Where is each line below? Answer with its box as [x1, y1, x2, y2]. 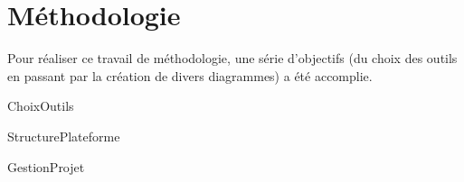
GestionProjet [7, 157, 85, 176]
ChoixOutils [7, 96, 74, 115]
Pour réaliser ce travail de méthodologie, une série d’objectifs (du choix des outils [7, 49, 458, 68]
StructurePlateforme [7, 126, 120, 145]
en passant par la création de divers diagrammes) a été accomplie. [7, 66, 373, 85]
